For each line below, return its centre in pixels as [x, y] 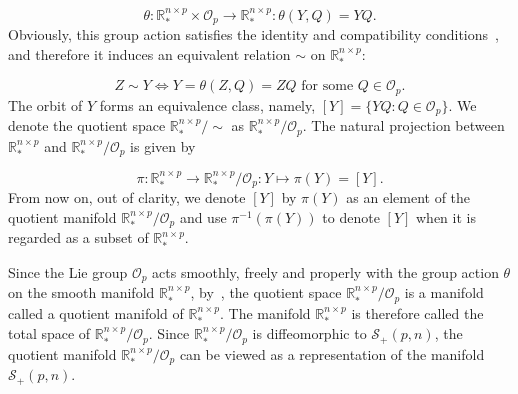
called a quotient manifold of [96, 312]
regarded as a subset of [78, 237]
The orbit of [45, 104]
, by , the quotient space [266, 292]
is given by [163, 145]
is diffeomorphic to [309, 333]
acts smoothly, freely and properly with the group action [325, 271]
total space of [49, 333]
